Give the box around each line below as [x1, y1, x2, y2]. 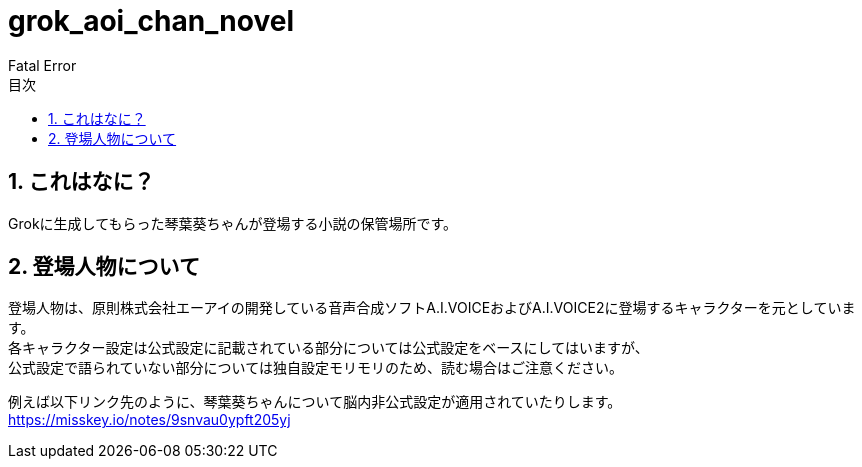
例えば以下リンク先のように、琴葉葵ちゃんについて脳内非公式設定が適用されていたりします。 [8, 393, 622, 411]
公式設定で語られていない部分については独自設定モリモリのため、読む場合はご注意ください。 [8, 359, 623, 377]
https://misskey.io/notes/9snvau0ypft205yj [8, 411, 291, 429]
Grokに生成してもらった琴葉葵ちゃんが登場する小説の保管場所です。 [8, 214, 458, 232]
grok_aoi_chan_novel [8, 4, 295, 38]
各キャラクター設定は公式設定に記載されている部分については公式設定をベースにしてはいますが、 [8, 339, 649, 357]
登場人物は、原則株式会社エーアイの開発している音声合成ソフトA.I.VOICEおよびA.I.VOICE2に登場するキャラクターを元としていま [8, 299, 856, 317]
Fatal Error [8, 56, 77, 74]
